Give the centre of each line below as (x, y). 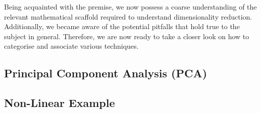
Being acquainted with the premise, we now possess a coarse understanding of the (130, 7)
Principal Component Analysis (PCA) (106, 73)
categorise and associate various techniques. (71, 46)
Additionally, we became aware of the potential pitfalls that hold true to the (122, 26)
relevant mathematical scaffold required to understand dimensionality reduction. (128, 16)
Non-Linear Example (60, 103)
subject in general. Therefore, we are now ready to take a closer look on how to (127, 36)
